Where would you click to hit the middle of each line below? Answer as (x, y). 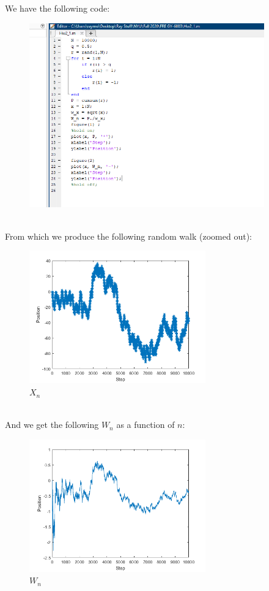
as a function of (146, 425)
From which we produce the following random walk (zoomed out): (128, 236)
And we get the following (52, 425)
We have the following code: (57, 8)
